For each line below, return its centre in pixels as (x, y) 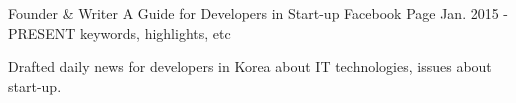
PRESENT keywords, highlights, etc (119, 32)
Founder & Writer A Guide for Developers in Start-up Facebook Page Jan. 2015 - (258, 13)
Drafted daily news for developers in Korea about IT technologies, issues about (250, 66)
